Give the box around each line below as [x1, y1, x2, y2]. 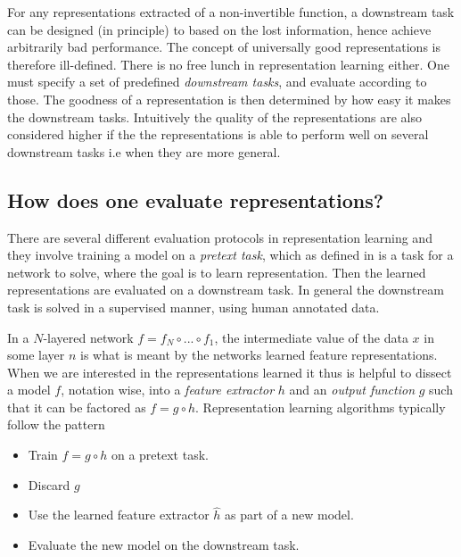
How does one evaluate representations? [7, 186, 384, 213]
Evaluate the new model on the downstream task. [28, 536, 300, 554]
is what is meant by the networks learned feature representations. [79, 345, 438, 364]
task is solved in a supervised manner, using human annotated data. [7, 297, 380, 316]
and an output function [289, 380, 415, 399]
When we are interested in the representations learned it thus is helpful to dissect [7, 362, 452, 381]
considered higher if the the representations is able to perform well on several [7, 125, 429, 144]
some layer [7, 345, 65, 364]
